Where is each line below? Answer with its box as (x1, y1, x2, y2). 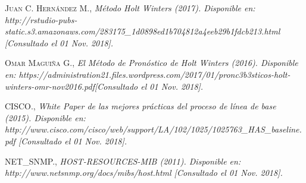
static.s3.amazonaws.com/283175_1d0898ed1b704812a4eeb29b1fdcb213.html (5, 25, 280, 37)
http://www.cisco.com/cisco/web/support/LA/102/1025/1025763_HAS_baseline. (5, 123, 302, 135)
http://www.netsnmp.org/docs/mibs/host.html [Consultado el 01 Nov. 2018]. (5, 166, 283, 179)
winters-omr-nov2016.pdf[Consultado (5, 80, 138, 92)
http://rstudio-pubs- (5, 13, 77, 26)
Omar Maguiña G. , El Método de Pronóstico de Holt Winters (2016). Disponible (5, 56, 298, 69)
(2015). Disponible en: (5, 111, 86, 124)
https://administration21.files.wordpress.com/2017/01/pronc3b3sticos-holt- (18, 68, 291, 80)
